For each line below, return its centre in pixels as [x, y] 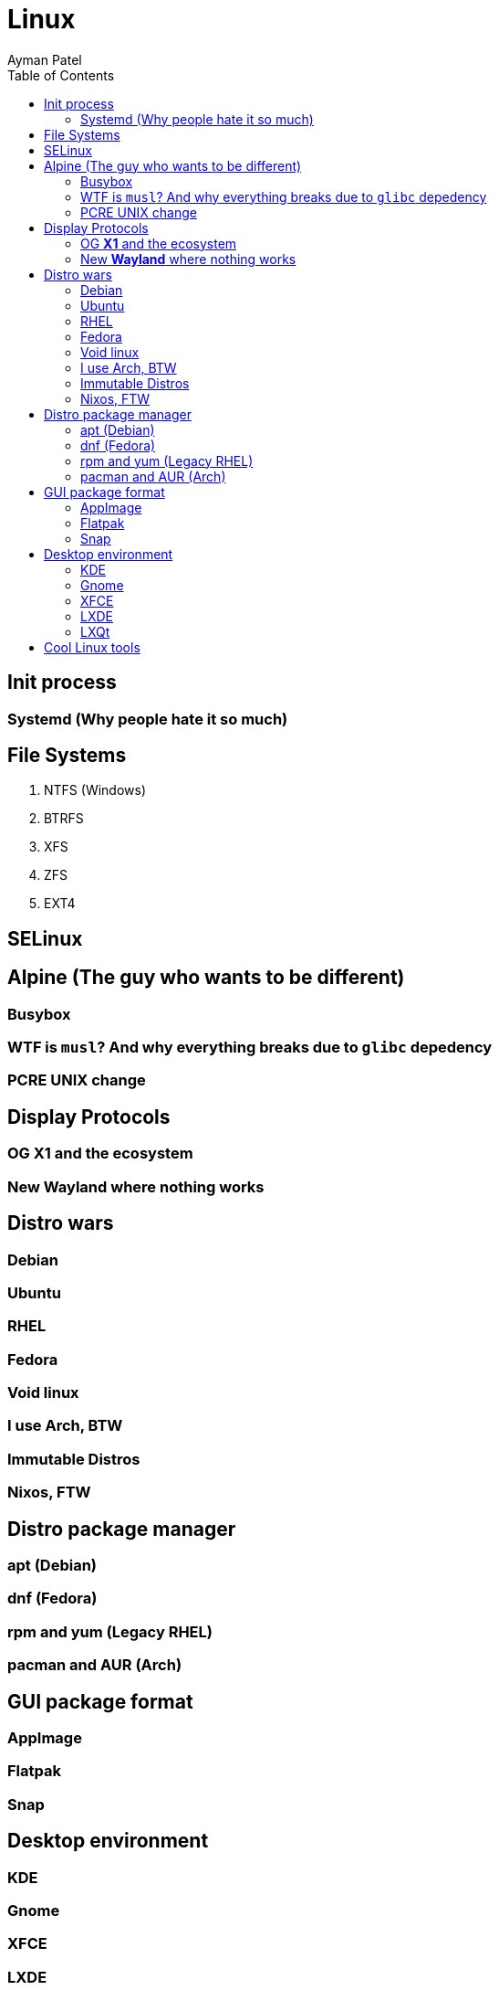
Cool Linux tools [92, 647]
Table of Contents [61, 75]
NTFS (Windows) [95, 790]
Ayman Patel [45, 59]
